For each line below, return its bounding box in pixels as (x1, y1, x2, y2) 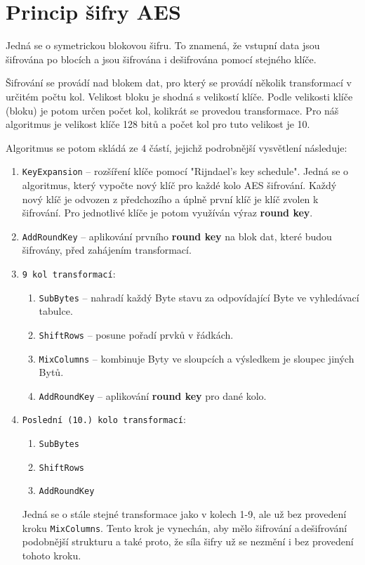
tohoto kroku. (22, 547, 81, 562)
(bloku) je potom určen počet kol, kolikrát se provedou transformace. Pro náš (6, 103, 339, 117)
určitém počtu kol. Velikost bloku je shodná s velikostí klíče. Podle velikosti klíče (6, 89, 353, 103)
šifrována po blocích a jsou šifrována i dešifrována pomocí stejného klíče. (6, 51, 317, 66)
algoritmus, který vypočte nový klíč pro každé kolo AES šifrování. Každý (22, 177, 337, 192)
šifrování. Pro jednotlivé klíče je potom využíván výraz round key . (22, 205, 313, 220)
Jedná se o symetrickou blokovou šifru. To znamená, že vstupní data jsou (6, 38, 320, 53)
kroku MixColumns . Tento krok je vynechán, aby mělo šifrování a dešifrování (22, 520, 347, 535)
